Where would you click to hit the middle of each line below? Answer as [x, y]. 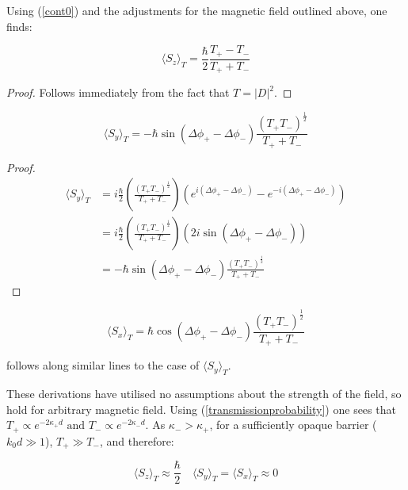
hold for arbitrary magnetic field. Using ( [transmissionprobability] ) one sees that [201, 409]
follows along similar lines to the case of [103, 365]
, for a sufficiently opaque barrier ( [293, 425]
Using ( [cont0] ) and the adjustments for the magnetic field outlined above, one [197, 10]
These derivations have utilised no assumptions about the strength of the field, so [204, 394]
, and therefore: [137, 440]
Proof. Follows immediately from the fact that [118, 92]
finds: [19, 26]
